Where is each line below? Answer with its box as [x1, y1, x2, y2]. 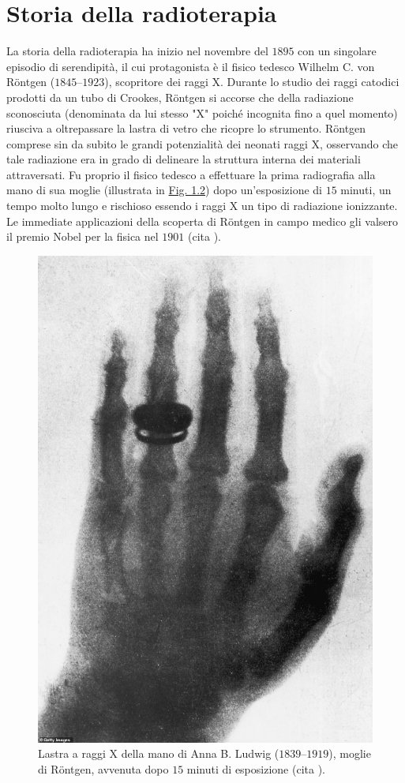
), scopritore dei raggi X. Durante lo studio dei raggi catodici [104, 73, 399, 90]
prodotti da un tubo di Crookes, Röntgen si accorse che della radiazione [6, 88, 354, 105]
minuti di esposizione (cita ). [186, 760, 325, 777]
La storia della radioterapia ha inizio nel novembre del [6, 43, 268, 59]
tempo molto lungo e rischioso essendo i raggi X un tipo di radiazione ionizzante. [6, 197, 398, 214]
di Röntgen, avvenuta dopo [38, 760, 169, 777]
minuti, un [340, 182, 392, 198]
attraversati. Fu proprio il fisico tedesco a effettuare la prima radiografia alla [6, 166, 376, 182]
